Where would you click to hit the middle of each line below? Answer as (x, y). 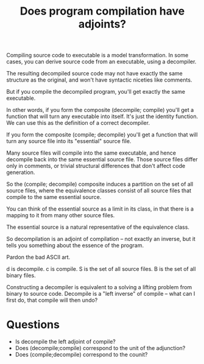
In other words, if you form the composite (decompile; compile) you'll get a (100, 110)
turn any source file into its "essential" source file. (69, 141)
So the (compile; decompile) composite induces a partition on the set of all (100, 184)
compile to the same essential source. (54, 197)
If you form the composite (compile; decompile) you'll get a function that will (102, 135)
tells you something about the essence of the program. (75, 245)
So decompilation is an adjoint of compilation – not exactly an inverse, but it (101, 239)
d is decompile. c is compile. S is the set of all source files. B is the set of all (101, 269)
